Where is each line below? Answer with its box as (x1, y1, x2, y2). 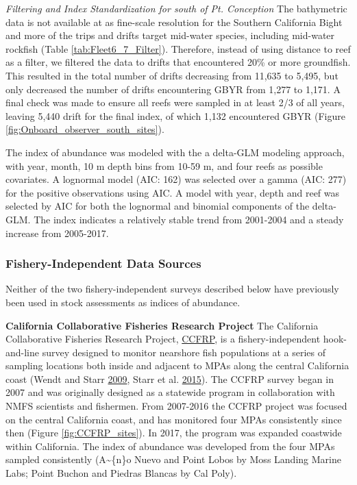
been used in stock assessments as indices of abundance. (5, 295, 241, 309)
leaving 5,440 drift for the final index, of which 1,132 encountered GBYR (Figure (5, 108, 345, 123)
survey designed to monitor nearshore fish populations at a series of (42, 345, 326, 359)
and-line (5, 345, 40, 359)
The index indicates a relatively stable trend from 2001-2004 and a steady (34, 212, 344, 226)
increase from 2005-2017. (5, 225, 109, 240)
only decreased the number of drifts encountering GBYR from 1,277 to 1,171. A (5, 82, 341, 96)
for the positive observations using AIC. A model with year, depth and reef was (5, 185, 340, 199)
